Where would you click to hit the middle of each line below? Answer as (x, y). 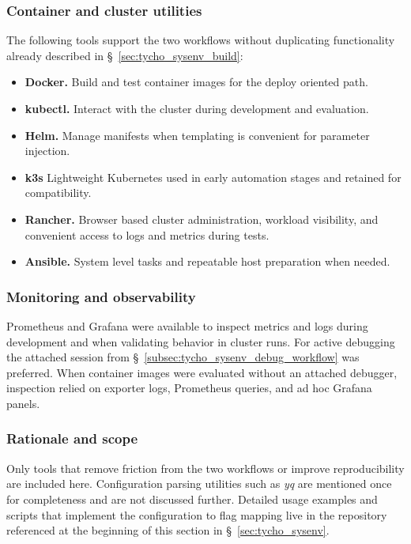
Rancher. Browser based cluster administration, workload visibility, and (202, 219)
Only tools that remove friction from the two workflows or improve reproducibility (205, 468)
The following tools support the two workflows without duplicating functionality (201, 40)
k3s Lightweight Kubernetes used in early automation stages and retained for (213, 177)
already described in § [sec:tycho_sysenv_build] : (125, 55)
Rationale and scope (72, 438)
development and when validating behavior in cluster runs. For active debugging (201, 341)
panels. (23, 403)
